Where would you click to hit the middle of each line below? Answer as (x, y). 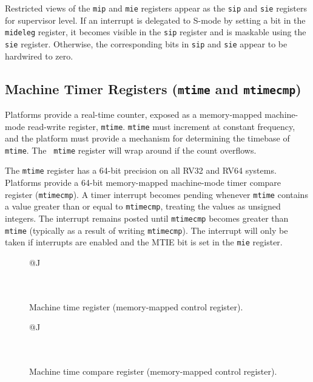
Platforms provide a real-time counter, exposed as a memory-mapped (133, 114)
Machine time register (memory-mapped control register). (136, 306)
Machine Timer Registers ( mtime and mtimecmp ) (153, 88)
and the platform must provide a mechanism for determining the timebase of (147, 138)
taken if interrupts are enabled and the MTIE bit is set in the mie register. (144, 242)
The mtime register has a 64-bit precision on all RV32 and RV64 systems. (141, 170)
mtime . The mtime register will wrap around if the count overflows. (131, 150)
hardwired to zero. (39, 56)
